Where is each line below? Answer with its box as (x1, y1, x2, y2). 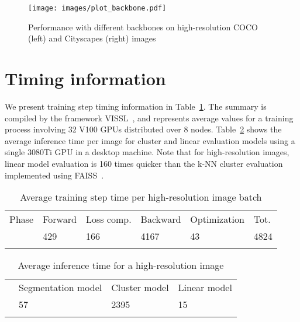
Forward (43, 212, 77, 226)
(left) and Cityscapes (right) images (28, 32, 156, 44)
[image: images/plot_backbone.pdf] (28, 4, 167, 12)
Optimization (190, 212, 244, 226)
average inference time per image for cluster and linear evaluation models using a (5, 134, 295, 146)
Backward (140, 212, 181, 226)
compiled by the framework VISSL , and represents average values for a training (5, 111, 294, 124)
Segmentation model (19, 281, 102, 295)
